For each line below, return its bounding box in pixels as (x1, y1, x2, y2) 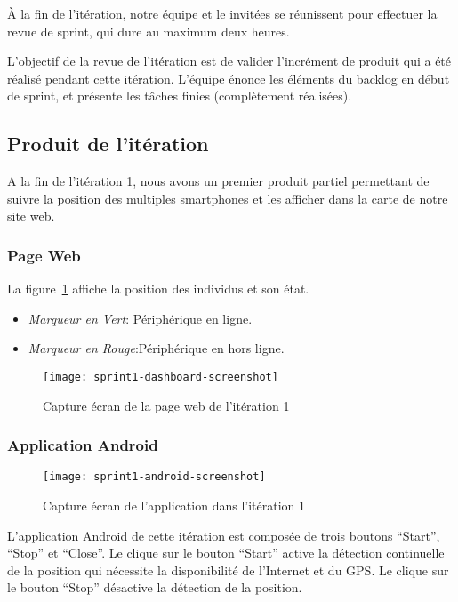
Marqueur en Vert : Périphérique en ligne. (28, 309, 253, 327)
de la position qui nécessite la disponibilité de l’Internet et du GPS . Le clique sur (7, 560, 449, 579)
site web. (7, 206, 55, 225)
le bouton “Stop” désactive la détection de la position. (7, 578, 302, 597)
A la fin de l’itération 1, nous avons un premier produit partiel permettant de (7, 172, 430, 190)
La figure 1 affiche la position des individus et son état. (7, 279, 309, 298)
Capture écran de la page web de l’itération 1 (43, 396, 290, 414)
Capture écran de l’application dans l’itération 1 (43, 496, 306, 515)
